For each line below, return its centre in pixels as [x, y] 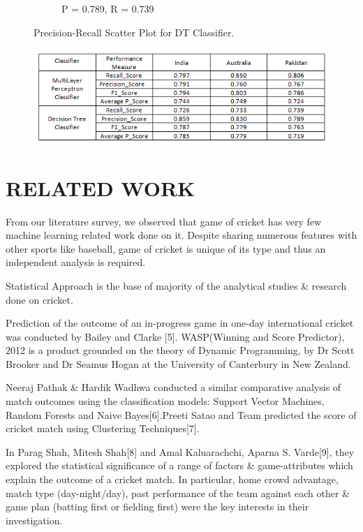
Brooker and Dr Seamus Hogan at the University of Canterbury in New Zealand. [178, 363]
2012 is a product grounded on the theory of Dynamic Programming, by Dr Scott [180, 350]
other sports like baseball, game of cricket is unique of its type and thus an [166, 248]
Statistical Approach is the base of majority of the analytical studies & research [176, 285]
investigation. [34, 520]
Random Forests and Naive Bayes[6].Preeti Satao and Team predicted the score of [181, 414]
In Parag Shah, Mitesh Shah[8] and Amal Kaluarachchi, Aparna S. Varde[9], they [180, 451]
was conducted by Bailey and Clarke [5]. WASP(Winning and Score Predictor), [175, 336]
